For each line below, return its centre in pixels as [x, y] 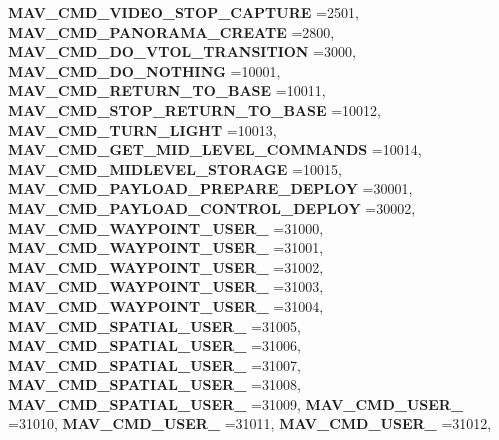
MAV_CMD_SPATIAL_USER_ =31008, [154, 384]
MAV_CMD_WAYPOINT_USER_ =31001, [166, 247]
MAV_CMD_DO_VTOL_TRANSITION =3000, [182, 51]
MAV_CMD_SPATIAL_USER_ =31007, [154, 364]
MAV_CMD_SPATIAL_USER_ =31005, [154, 325]
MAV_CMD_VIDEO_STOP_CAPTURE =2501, [183, 12]
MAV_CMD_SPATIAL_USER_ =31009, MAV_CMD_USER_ [236, 403]
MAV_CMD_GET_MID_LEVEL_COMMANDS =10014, [215, 149]
